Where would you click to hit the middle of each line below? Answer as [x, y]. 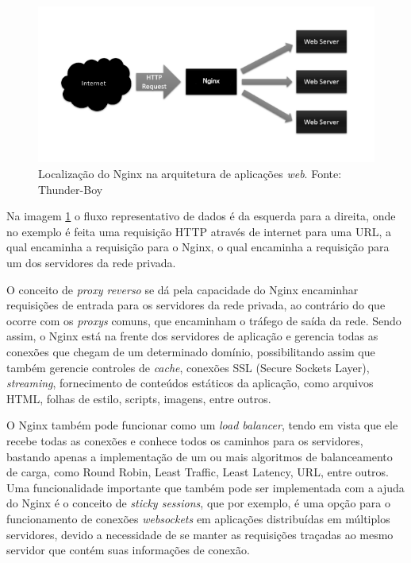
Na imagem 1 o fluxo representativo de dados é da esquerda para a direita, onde [201, 216]
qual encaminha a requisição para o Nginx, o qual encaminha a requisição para [198, 247]
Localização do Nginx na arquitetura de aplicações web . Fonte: [190, 174]
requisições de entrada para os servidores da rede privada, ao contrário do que [196, 305]
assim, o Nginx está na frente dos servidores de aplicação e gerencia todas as [192, 336]
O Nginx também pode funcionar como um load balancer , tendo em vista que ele [202, 425]
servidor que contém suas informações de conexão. [128, 550]
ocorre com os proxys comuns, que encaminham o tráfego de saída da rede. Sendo [204, 320]
